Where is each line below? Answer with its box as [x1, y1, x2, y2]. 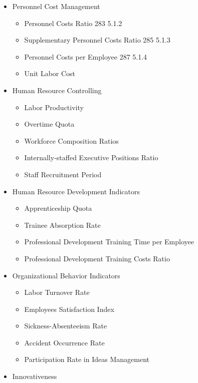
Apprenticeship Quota [24, 203, 92, 213]
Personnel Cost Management [12, 1, 100, 11]
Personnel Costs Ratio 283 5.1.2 [24, 18, 122, 28]
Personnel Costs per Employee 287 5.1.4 [24, 51, 147, 62]
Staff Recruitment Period [24, 169, 102, 179]
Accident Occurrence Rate [24, 337, 105, 347]
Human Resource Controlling [12, 85, 102, 95]
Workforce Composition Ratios [24, 135, 119, 146]
